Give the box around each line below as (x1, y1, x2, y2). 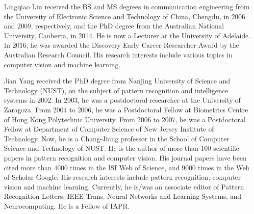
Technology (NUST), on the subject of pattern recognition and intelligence (4, 85, 229, 95)
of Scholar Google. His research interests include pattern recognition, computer (4, 172, 241, 182)
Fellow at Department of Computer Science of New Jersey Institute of (4, 124, 214, 134)
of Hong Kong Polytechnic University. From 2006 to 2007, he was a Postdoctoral (4, 114, 246, 124)
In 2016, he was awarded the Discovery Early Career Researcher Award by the (4, 40, 239, 50)
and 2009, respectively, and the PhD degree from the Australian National (4, 21, 224, 31)
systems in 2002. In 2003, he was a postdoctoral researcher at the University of (4, 95, 241, 105)
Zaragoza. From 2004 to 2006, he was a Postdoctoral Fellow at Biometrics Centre (4, 104, 248, 114)
